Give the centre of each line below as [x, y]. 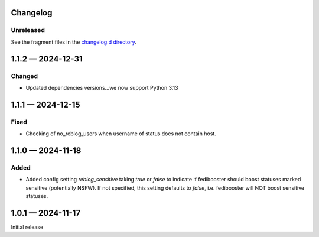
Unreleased [28, 30]
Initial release [27, 227]
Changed [25, 76]
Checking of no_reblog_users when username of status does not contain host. [121, 134]
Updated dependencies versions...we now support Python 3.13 [102, 87]
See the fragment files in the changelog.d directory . [74, 42]
